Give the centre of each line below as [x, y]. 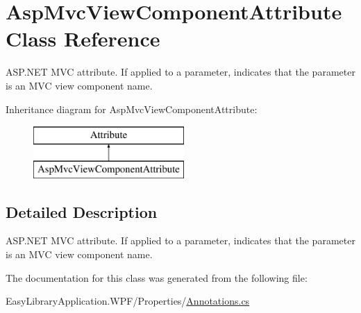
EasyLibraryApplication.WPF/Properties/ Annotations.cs [128, 301]
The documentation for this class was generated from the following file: [157, 277]
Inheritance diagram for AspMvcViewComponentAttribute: [132, 109]
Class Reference [83, 39]
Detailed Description [82, 211]
